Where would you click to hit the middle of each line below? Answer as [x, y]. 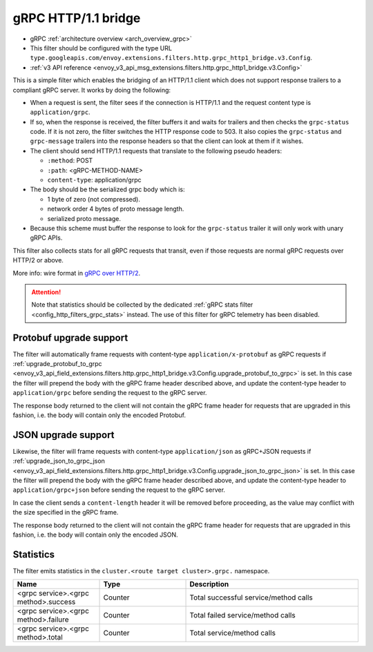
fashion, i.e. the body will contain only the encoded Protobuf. [99, 415]
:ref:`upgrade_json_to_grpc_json [59, 461]
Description [209, 584]
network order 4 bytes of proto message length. [116, 209]
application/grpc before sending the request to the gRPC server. [110, 393]
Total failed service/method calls [243, 615]
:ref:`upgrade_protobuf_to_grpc [58, 364]
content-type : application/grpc [94, 180]
